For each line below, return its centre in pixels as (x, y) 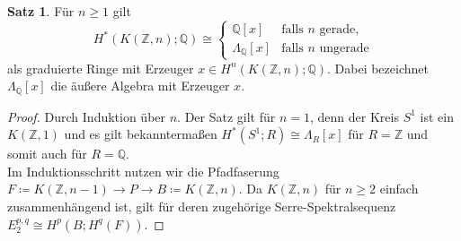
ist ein (437, 116)
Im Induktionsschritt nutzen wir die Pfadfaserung (143, 171)
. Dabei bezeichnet (377, 68)
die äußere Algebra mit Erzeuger (140, 86)
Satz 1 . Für (41, 11)
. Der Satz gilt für (226, 116)
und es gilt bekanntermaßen (141, 134)
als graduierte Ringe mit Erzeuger (101, 68)
